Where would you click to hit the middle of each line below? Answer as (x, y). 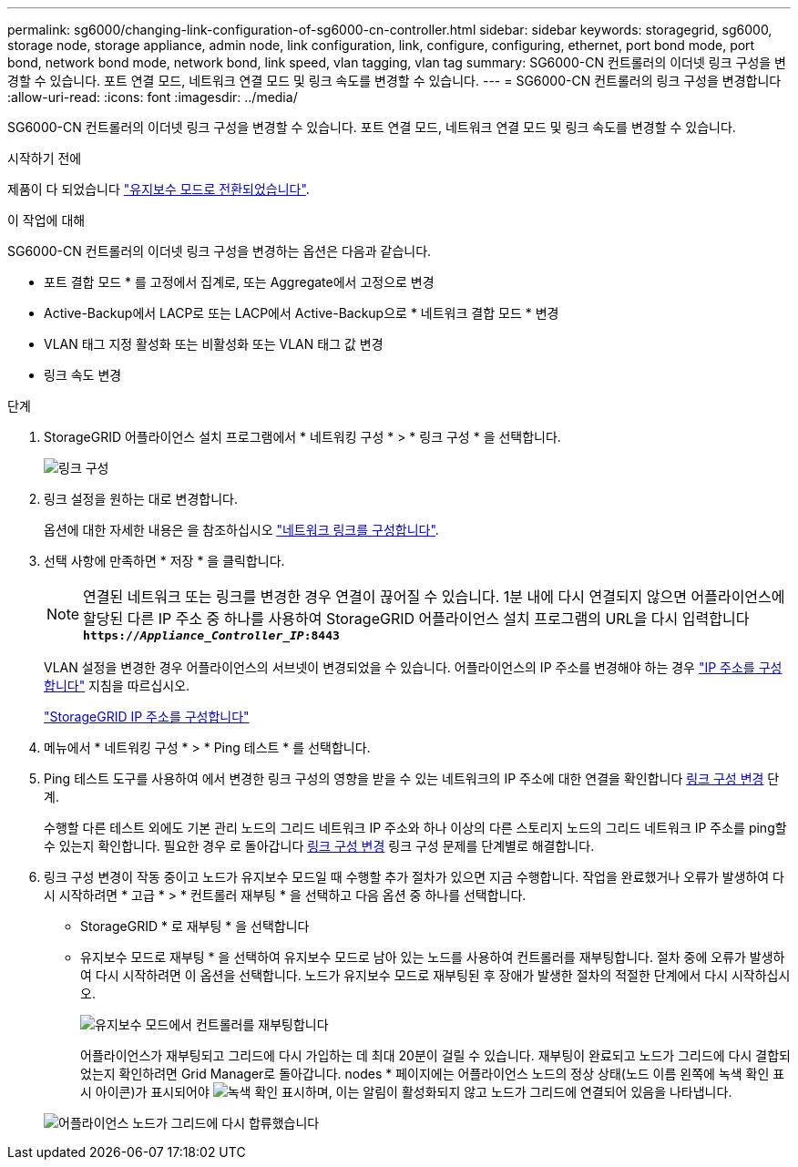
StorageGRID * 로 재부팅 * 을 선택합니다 (195, 926)
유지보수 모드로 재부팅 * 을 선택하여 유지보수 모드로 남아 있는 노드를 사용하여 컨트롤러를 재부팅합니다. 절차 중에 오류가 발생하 (433, 957)
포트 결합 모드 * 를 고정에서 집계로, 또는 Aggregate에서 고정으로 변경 (239, 282)
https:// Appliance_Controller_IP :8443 (211, 635)
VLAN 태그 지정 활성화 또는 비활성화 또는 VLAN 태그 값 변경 (214, 344)
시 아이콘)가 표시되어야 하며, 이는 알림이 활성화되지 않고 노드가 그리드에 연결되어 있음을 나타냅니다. (406, 1092)
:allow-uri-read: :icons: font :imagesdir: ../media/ (153, 97)
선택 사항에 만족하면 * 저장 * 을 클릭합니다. (164, 561)
